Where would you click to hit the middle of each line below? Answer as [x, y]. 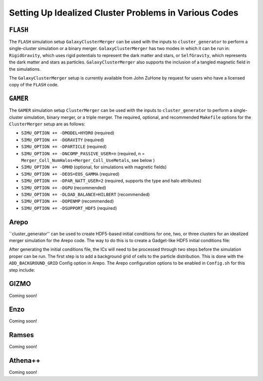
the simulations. [25, 69]
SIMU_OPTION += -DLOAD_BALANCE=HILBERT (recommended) [85, 194]
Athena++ [25, 361]
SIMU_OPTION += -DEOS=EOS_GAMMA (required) [70, 174]
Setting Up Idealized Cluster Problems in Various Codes [124, 13]
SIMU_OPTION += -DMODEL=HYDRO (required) [68, 133]
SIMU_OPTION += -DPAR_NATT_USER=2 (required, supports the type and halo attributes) [111, 181]
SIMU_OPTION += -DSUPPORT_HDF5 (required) [69, 208]
